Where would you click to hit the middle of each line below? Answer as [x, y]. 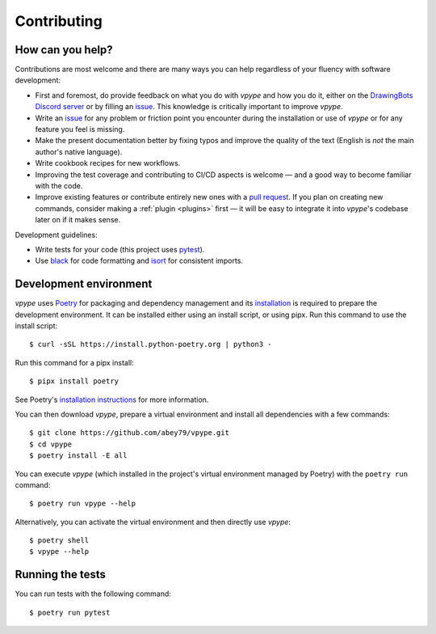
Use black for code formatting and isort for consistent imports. [139, 261]
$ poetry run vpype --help [83, 504]
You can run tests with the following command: [93, 594]
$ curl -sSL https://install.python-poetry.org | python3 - [151, 344]
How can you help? [64, 50]
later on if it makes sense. [78, 220]
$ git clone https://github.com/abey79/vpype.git [130, 433]
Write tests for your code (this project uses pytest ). [120, 249]
